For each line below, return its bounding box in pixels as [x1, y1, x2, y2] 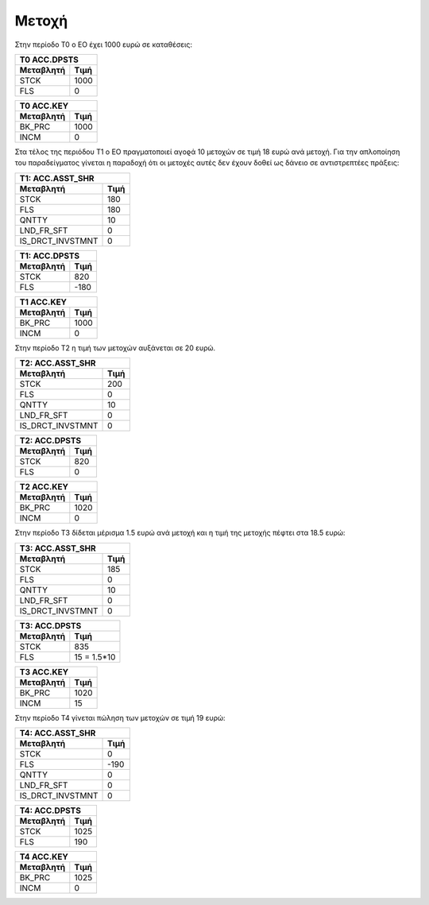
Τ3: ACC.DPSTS [19, 620, 82, 631]
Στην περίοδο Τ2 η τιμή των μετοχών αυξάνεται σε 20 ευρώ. [14, 342, 216, 353]
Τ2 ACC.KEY [19, 482, 69, 493]
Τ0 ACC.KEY [19, 100, 69, 111]
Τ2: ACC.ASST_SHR [19, 358, 96, 369]
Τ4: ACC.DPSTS [19, 805, 81, 816]
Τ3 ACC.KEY [19, 666, 69, 677]
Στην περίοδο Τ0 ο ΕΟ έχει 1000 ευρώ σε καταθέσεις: [14, 40, 193, 49]
